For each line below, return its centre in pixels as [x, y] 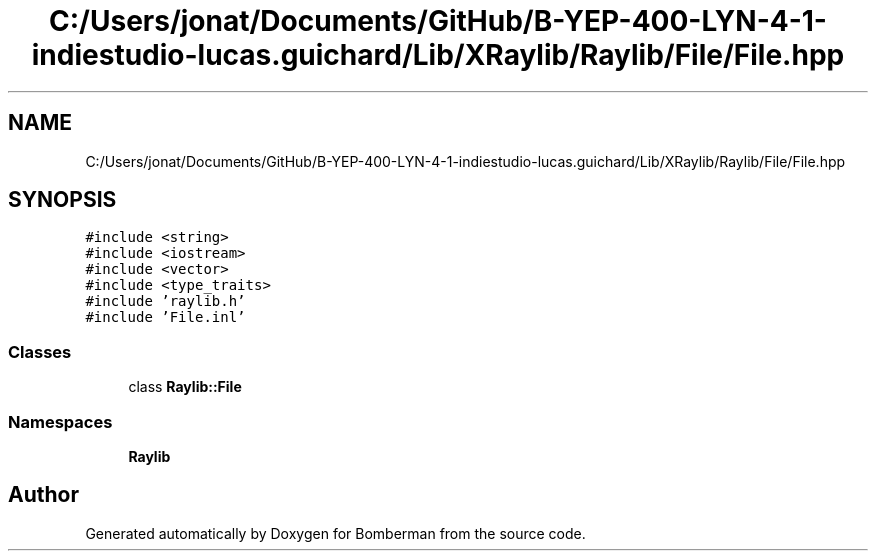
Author [43, 495]
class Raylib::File [185, 387]
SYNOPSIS [62, 200]
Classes [40, 351]
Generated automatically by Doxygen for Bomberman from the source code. [335, 533]
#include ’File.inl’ [165, 317]
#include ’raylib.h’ [165, 301]
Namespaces [60, 421]
